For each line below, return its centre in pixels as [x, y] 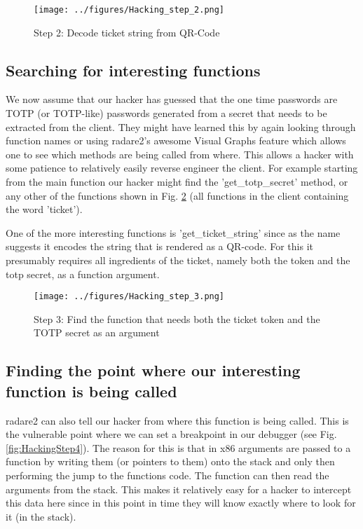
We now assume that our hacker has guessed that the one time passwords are [172, 99]
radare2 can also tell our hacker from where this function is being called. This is [177, 420]
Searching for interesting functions [133, 70]
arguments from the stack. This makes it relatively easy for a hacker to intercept [179, 489]
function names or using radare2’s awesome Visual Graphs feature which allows [176, 140]
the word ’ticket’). [44, 209]
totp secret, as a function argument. [83, 274]
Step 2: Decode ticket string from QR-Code [127, 32]
